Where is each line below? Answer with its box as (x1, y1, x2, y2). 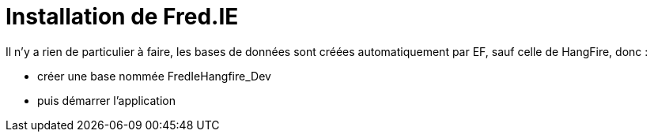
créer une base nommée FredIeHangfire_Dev (37, 69, 271, 83)
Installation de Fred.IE (6, 3, 239, 30)
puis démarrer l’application (37, 93, 176, 107)
